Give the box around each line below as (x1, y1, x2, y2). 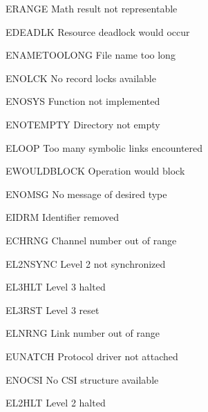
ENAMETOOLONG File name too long (6, 48, 176, 62)
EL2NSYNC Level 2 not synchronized (6, 256, 166, 271)
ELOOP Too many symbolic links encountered (6, 140, 203, 155)
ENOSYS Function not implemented (6, 94, 160, 108)
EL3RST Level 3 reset (6, 302, 100, 317)
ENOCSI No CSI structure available (6, 372, 159, 386)
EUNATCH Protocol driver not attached (6, 349, 178, 363)
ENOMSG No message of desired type (6, 186, 167, 201)
